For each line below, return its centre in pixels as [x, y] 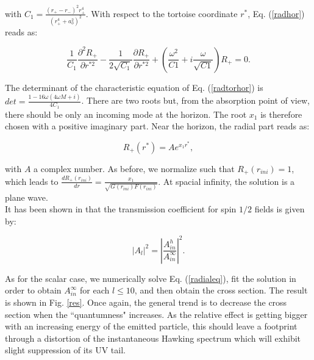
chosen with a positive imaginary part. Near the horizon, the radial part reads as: [157, 126]
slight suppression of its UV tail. [65, 350]
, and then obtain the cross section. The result [221, 290]
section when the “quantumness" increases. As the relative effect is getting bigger [156, 314]
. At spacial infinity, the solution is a [227, 181]
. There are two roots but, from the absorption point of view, [195, 100]
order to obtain [33, 290]
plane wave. [27, 197]
